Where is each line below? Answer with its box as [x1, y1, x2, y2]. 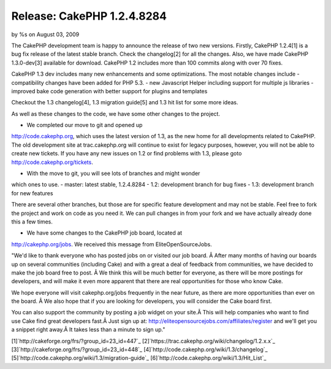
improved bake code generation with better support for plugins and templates [11, 87, 208, 95]
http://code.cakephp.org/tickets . [11, 158, 93, 166]
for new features [11, 189, 53, 196]
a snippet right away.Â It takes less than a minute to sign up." [11, 326, 165, 333]
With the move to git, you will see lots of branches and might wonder [26, 169, 200, 177]
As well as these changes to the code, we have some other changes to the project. [11, 110, 221, 117]
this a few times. [11, 218, 53, 225]
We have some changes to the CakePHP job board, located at [26, 229, 183, 236]
